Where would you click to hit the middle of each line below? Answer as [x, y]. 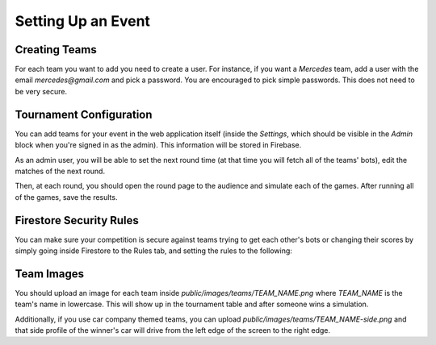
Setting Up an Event [83, 21]
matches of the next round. [60, 171]
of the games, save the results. [66, 197]
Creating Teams [56, 50]
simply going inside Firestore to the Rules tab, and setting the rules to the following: [153, 251]
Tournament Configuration [84, 114]
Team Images [50, 274]
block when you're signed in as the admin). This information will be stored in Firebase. [158, 145]
